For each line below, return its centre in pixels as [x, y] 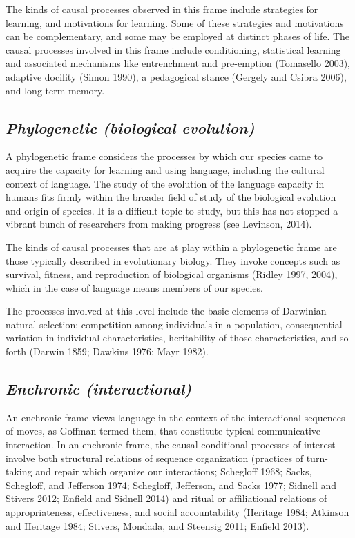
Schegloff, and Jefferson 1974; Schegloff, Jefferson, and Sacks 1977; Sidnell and [171, 485]
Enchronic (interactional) [99, 389]
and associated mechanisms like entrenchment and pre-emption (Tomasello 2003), [178, 63]
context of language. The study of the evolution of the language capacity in [165, 183]
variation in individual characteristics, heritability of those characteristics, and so [177, 338]
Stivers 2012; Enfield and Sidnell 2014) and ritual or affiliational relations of [166, 498]
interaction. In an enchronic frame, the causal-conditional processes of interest [171, 445]
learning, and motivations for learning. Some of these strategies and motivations [175, 22]
